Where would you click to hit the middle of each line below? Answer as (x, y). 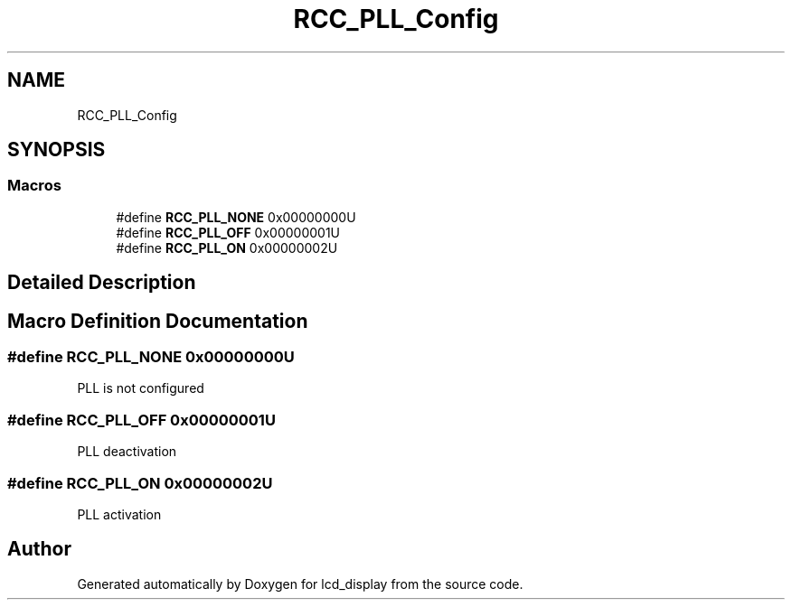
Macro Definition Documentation (158, 321)
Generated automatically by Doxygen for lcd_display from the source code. (300, 584)
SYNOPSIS (57, 150)
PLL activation (119, 514)
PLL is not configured (141, 388)
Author (39, 549)
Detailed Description (102, 283)
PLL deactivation (127, 452)
